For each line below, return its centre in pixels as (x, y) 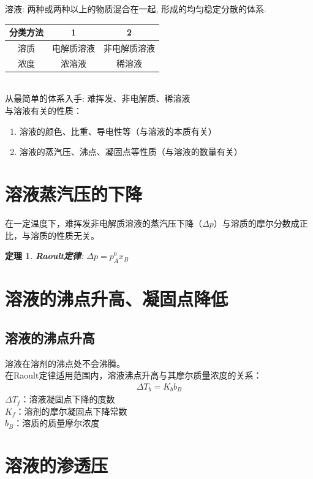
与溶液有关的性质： (43, 111)
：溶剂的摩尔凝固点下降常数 (71, 411)
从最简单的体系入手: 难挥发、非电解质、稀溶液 (98, 98)
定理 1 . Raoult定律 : (44, 256)
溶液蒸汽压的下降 (74, 194)
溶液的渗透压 (57, 465)
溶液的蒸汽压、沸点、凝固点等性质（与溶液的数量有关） (131, 152)
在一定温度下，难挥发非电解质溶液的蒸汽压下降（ (104, 223)
